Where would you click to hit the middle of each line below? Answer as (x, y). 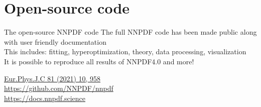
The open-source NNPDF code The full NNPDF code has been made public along (130, 32)
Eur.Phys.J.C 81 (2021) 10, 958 (52, 78)
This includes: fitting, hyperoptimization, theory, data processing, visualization (125, 51)
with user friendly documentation (55, 41)
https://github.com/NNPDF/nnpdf (59, 88)
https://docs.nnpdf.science (45, 98)
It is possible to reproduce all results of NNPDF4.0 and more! (99, 61)
